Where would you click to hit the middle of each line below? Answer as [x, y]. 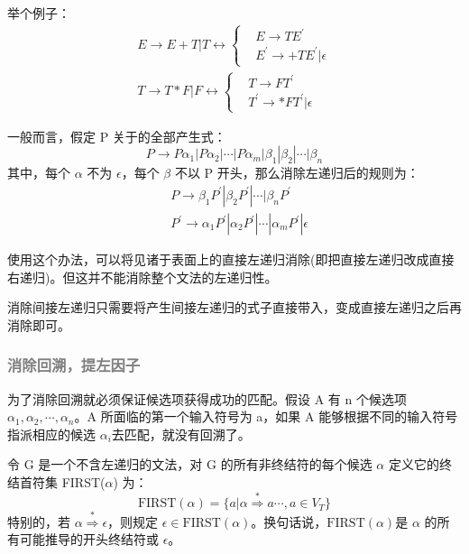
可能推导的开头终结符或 [89, 539]
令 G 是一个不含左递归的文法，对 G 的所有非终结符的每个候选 [190, 464]
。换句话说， [289, 521]
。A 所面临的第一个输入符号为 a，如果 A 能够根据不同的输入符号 [266, 416]
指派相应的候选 [51, 434]
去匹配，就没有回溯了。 [181, 434]
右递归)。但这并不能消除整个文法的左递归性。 [143, 277]
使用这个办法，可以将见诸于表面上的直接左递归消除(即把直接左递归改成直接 [231, 259]
